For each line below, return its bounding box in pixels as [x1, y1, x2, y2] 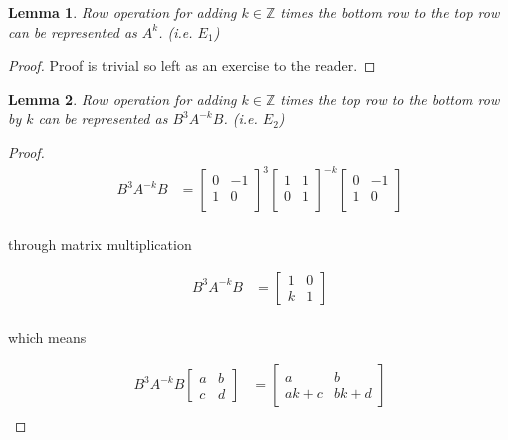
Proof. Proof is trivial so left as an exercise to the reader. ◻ [8, 55, 376, 76]
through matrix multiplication [8, 234, 192, 255]
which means [8, 326, 87, 347]
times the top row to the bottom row [280, 88, 500, 109]
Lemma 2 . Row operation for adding [8, 88, 237, 109]
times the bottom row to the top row [280, 2, 500, 22]
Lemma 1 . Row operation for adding [8, 2, 237, 22]
